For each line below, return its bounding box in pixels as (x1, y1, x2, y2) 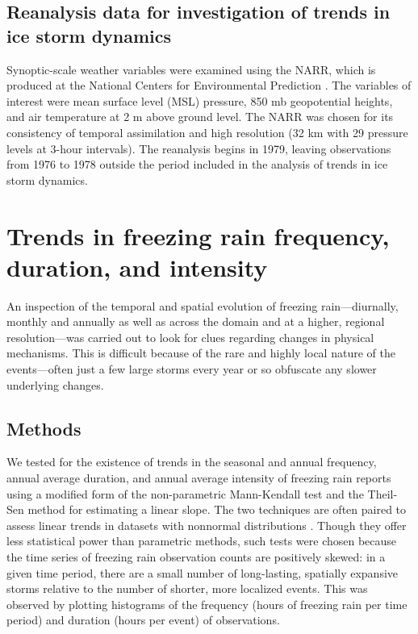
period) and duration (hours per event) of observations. (6, 611, 280, 628)
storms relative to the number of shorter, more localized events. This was (6, 580, 368, 597)
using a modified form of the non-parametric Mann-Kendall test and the (6, 485, 364, 502)
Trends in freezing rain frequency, (6, 219, 390, 252)
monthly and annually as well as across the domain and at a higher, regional (6, 313, 385, 330)
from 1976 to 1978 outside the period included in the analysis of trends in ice (6, 156, 388, 173)
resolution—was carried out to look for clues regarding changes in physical (6, 328, 374, 345)
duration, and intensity (6, 250, 268, 283)
